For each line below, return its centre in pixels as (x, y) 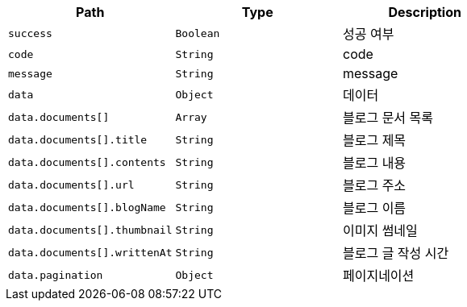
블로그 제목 (374, 140)
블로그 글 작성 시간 (396, 253)
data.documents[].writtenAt (90, 252)
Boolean (198, 33)
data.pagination (56, 275)
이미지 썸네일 (380, 230)
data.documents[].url (71, 185)
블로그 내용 (374, 163)
